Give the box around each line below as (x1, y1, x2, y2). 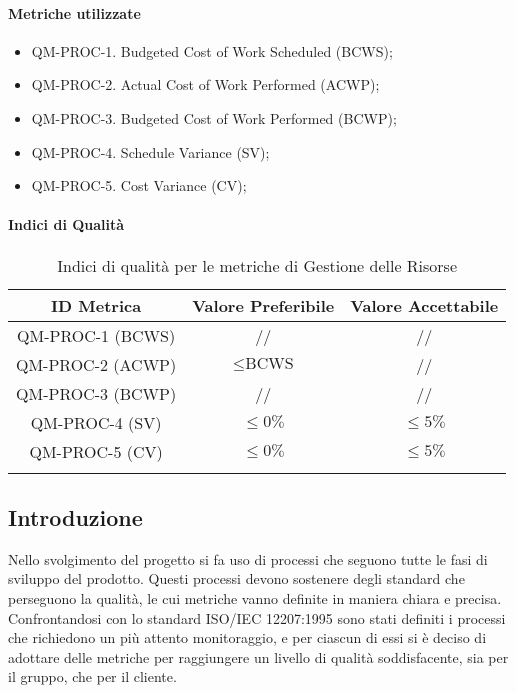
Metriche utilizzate (8, 2, 141, 23)
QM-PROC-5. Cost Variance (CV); (31, 175, 247, 196)
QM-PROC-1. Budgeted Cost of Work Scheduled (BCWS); (31, 40, 393, 61)
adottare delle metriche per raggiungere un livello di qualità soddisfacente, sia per (8, 646, 509, 667)
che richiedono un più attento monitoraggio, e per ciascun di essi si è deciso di (8, 627, 487, 648)
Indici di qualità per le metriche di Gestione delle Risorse (57, 253, 458, 277)
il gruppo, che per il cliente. (8, 666, 177, 687)
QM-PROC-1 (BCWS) (17, 323, 176, 347)
